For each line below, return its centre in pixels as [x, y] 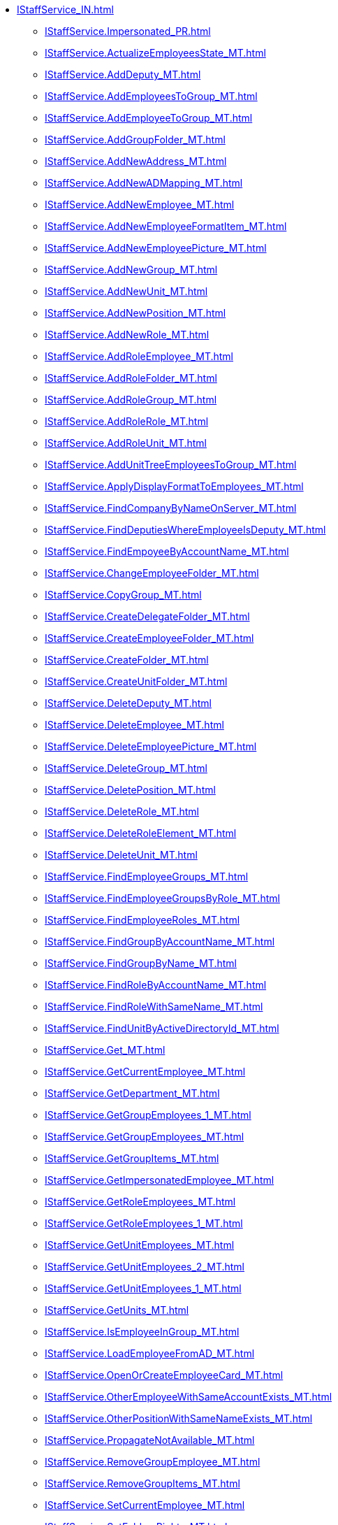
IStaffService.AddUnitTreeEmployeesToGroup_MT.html [171, 465]
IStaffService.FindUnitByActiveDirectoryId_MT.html [162, 1028]
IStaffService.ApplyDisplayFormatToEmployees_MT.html [174, 486]
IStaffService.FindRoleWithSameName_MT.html [154, 1007]
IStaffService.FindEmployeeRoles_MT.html [142, 920]
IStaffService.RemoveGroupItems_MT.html [142, 1483]
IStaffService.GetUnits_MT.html [117, 1310]
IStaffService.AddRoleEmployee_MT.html [139, 356]
